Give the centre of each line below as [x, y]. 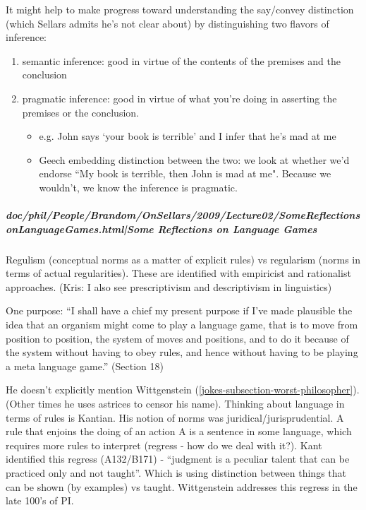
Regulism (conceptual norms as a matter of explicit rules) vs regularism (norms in [183, 259]
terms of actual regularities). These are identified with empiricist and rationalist [178, 273]
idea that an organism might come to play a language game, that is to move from [182, 325]
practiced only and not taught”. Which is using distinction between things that [176, 473]
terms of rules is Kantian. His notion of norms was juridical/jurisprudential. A [175, 417]
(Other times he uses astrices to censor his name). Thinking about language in [175, 404]
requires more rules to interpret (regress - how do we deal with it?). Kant [164, 445]
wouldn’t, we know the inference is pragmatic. [138, 187]
